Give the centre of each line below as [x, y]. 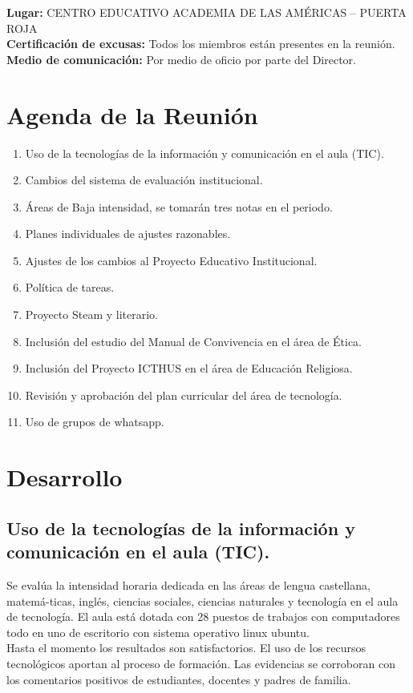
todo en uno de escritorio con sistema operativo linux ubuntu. [158, 632]
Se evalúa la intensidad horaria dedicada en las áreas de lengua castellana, [188, 585]
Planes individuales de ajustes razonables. [128, 234]
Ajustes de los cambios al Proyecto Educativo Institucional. [171, 260]
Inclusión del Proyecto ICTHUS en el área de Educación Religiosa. [189, 368]
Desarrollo [65, 477]
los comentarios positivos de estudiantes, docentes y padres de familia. [179, 679]
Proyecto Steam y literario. [91, 314]
